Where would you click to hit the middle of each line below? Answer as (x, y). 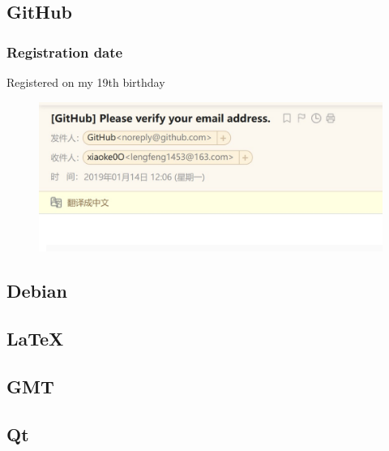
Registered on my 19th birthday (86, 82)
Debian (37, 291)
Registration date (65, 52)
